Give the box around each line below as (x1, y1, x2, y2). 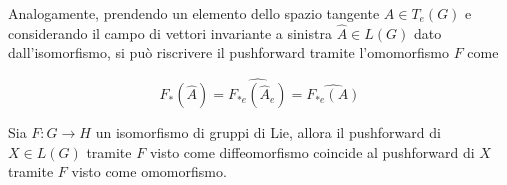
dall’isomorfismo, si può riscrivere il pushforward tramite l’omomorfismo (8, 42, 450, 63)
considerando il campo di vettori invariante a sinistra (8, 22, 332, 43)
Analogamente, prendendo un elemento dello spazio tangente (8, 3, 380, 23)
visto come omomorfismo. (71, 161, 227, 182)
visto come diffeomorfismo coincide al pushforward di (149, 141, 475, 162)
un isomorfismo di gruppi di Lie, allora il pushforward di (95, 122, 441, 143)
